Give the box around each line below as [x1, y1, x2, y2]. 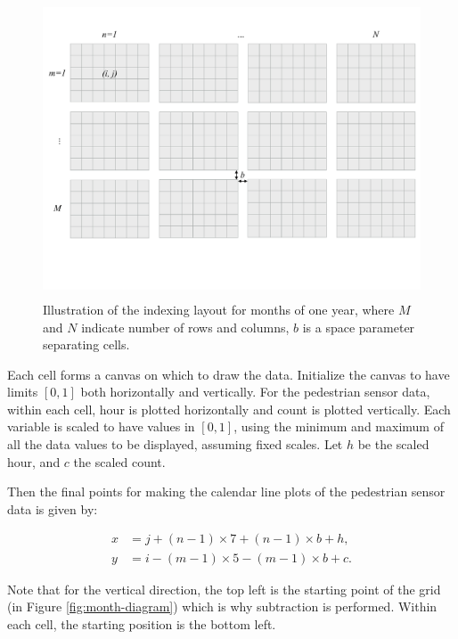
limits [7, 382, 38, 401]
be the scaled [357, 435, 429, 454]
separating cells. [43, 335, 130, 354]
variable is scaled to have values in [7, 417, 195, 436]
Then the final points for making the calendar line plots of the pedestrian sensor [7, 482, 446, 501]
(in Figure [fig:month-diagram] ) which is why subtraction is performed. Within [7, 597, 438, 616]
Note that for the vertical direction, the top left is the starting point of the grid [7, 579, 441, 598]
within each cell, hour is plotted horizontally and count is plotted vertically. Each [7, 399, 451, 418]
